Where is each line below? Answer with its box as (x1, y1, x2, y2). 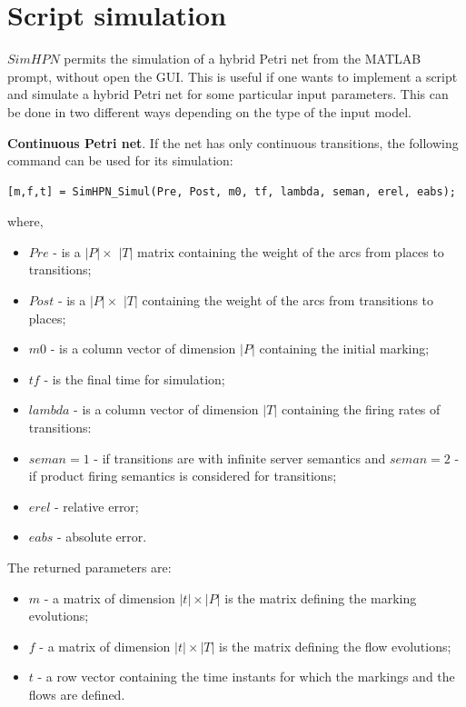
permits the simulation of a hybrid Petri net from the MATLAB (64, 49, 421, 68)
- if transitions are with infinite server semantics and (94, 448, 386, 467)
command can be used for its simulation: (7, 151, 233, 170)
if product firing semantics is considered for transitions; (28, 466, 337, 485)
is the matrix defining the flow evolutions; (219, 636, 451, 655)
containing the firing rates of (281, 400, 441, 419)
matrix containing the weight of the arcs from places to (137, 242, 444, 261)
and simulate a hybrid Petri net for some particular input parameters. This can (7, 85, 449, 104)
